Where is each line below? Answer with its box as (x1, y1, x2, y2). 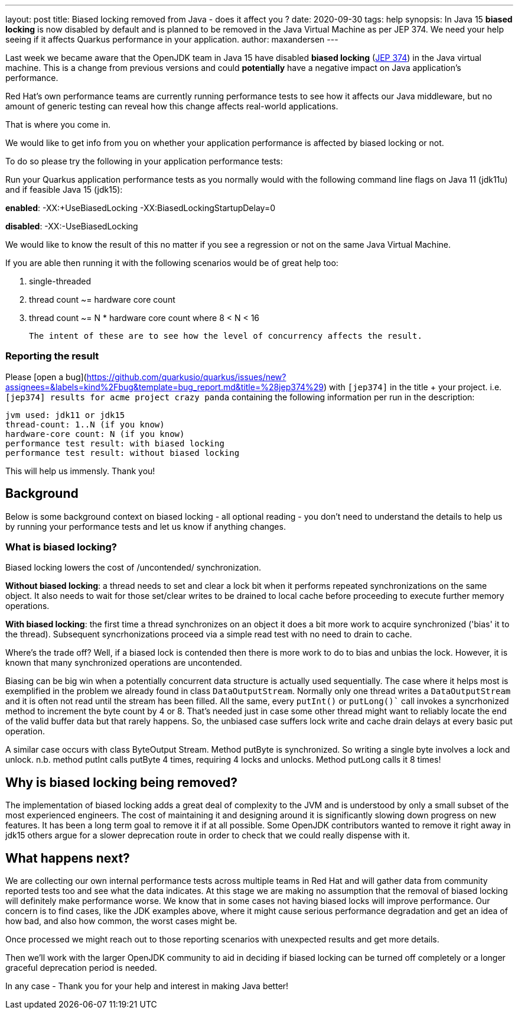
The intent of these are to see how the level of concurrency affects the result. (29, 331, 422, 341)
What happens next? (5, 850, 130, 866)
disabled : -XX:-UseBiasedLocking (5, 221, 138, 231)
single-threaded (29, 276, 91, 286)
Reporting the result (5, 350, 99, 362)
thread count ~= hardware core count (29, 294, 175, 304)
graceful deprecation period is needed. (5, 963, 157, 973)
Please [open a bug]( (5, 371, 87, 382)
